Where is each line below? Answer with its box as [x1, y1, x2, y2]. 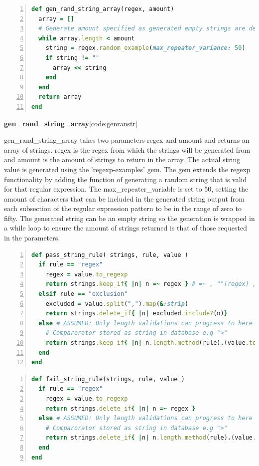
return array [38, 93, 82, 101]
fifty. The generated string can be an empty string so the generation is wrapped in [4, 213, 255, 223]
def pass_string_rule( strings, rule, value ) [31, 251, 188, 258]
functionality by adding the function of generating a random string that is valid [4, 174, 247, 184]
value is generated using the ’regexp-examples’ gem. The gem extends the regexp [4, 164, 251, 174]
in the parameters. [4, 233, 60, 243]
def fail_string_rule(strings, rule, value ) [31, 375, 185, 383]
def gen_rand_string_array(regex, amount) [31, 5, 174, 12]
